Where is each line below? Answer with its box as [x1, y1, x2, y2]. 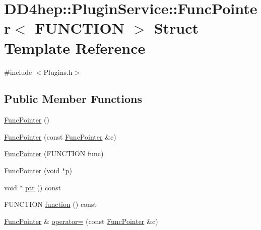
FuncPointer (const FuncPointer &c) [4, 131, 116, 142]
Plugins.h [43, 66, 73, 77]
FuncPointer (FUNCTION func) [4, 148, 104, 159]
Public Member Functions [4, 91, 142, 106]
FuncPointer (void [4, 165, 60, 176]
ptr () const [25, 182, 61, 192]
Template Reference [4, 37, 146, 58]
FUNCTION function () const [4, 199, 97, 209]
